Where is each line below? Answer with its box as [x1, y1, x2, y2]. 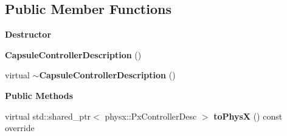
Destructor [5, 28, 52, 41]
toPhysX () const [213, 109, 283, 122]
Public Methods [5, 89, 74, 101]
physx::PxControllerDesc [105, 109, 197, 122]
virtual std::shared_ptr [5, 109, 91, 122]
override [5, 121, 35, 134]
